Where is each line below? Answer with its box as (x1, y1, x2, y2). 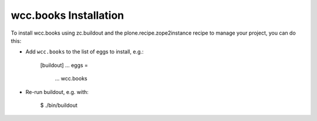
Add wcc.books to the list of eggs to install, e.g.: (25, 48, 144, 55)
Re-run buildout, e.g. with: (25, 88, 89, 95)
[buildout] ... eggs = (40, 62, 88, 69)
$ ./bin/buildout (40, 102, 77, 109)
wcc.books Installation (11, 9, 124, 22)
